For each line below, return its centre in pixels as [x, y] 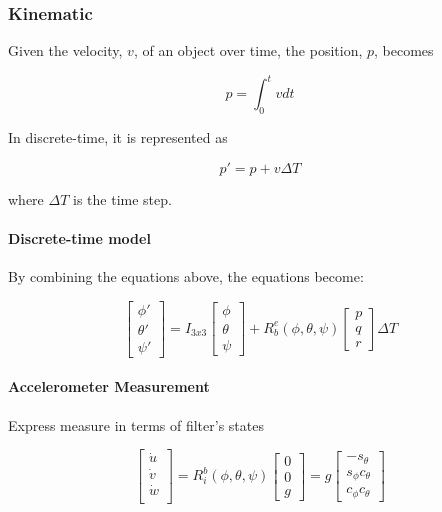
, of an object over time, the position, [248, 50]
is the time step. [122, 198]
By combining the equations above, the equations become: [186, 276]
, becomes [404, 50]
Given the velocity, [65, 50]
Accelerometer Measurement [109, 386]
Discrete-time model [79, 237]
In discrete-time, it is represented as [118, 137]
